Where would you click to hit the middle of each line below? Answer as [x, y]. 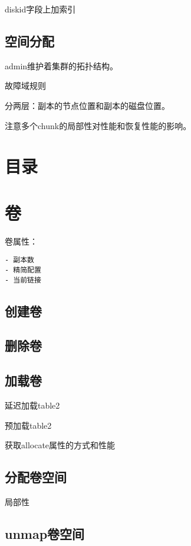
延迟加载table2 [32, 405]
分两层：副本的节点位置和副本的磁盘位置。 [87, 105]
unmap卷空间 [45, 533]
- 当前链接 [23, 280]
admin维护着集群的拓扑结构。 [62, 65]
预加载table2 [28, 425]
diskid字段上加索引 [40, 9]
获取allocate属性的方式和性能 [60, 445]
